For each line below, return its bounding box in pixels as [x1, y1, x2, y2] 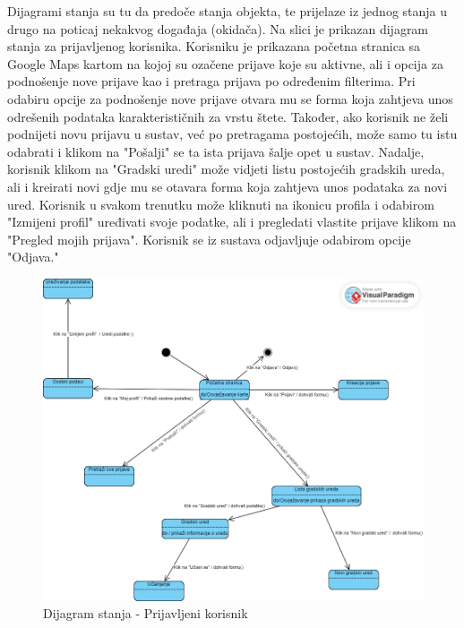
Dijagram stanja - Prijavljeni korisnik [43, 604, 248, 623]
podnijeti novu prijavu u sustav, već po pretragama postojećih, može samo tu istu [7, 125, 458, 143]
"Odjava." [7, 247, 59, 266]
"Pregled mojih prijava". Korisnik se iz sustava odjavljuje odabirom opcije [7, 229, 411, 248]
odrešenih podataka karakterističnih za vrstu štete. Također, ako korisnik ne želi [7, 107, 449, 125]
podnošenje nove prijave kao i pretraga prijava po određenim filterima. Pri [7, 72, 416, 90]
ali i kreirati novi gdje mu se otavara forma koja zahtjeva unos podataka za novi [7, 176, 448, 195]
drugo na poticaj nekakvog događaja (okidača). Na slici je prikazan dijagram [7, 19, 429, 38]
